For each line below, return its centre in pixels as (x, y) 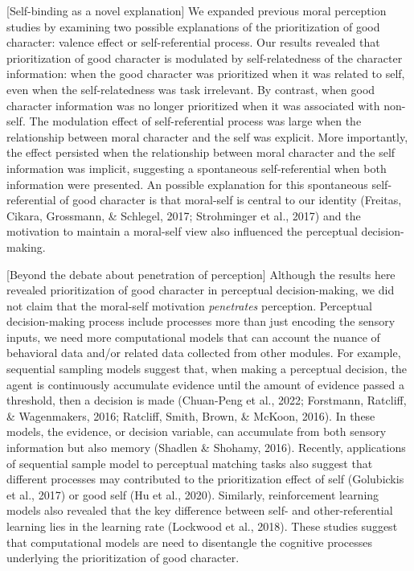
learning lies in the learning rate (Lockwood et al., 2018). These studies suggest (202, 526)
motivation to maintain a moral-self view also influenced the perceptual (182, 231)
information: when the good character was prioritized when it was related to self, (206, 74)
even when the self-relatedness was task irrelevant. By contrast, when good (191, 89)
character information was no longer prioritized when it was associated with (193, 105)
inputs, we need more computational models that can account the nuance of (193, 337)
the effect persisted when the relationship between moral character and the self (201, 152)
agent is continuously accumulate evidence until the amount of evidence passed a (205, 384)
